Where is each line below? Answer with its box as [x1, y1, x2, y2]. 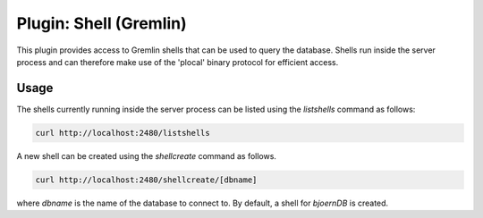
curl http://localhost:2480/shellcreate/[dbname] [35, 174, 258, 185]
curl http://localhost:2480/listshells [35, 128, 210, 138]
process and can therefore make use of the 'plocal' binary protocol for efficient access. [16, 56, 339, 67]
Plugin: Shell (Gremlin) [16, 13, 187, 33]
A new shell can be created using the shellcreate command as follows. [16, 150, 277, 161]
